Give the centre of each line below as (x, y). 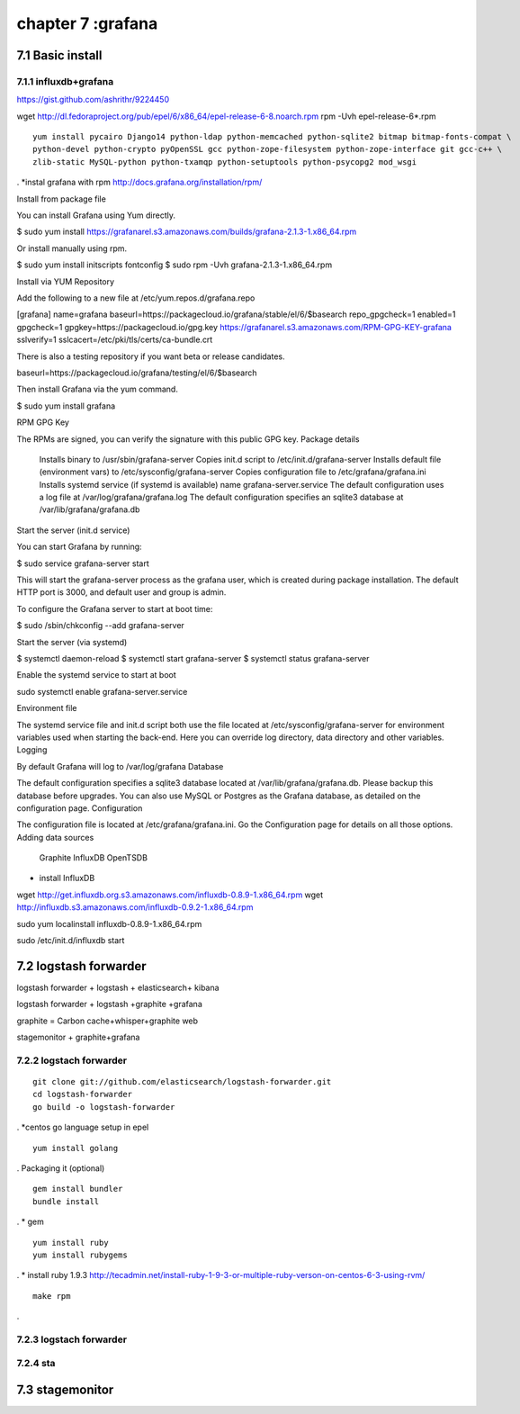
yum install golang (76, 1148)
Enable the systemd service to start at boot (96, 675)
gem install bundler (78, 1189)
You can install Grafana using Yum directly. (96, 215)
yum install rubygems (80, 1255)
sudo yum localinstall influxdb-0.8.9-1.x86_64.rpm (109, 923)
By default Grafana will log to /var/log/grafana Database (120, 766)
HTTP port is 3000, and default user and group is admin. (121, 592)
